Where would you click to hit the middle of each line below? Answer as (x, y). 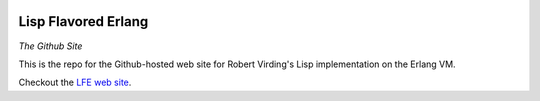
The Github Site (50, 46)
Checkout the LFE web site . (75, 82)
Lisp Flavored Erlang (83, 21)
